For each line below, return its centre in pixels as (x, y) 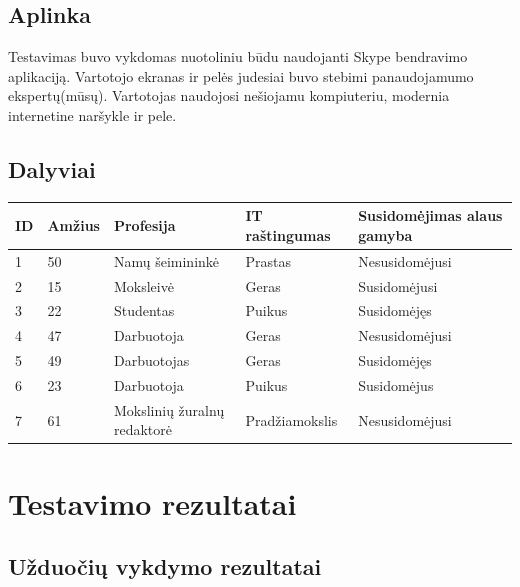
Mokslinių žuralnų (169, 409)
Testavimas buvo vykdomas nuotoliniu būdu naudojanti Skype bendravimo (238, 56)
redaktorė (142, 429)
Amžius (73, 225)
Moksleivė (143, 285)
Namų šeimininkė (166, 260)
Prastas (268, 260)
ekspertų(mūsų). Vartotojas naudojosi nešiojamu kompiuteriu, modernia (229, 95)
